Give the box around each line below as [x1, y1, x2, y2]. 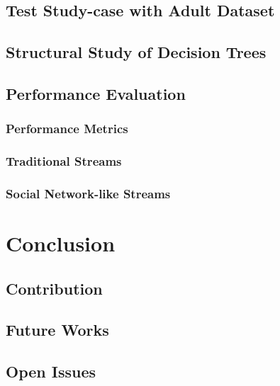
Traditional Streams [6, 152, 122, 170]
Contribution [6, 277, 103, 299]
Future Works [6, 319, 109, 341]
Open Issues [6, 361, 96, 382]
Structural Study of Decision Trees [6, 41, 267, 63]
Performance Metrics [6, 120, 128, 137]
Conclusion [6, 229, 116, 258]
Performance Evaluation [6, 82, 186, 104]
